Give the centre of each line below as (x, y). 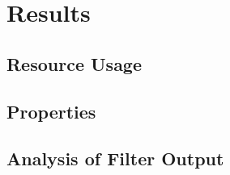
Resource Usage (75, 63)
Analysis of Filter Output (115, 158)
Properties (51, 111)
